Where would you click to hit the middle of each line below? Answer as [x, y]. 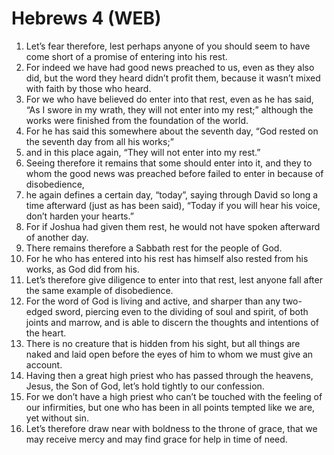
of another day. [57, 237]
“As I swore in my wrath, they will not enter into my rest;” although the [169, 109]
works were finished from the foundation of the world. [137, 120]
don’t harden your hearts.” [79, 216]
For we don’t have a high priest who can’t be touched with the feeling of [174, 396]
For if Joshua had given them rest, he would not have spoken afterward [173, 226]
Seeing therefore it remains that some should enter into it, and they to [169, 163]
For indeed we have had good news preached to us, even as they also [170, 67]
